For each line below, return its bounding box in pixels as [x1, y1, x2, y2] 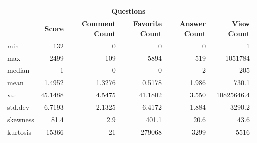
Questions [111, 5, 146, 16]
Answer [179, 18, 206, 29]
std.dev [7, 102, 30, 112]
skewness [7, 114, 34, 124]
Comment [82, 18, 116, 29]
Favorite [133, 18, 162, 29]
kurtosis [7, 126, 32, 137]
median [7, 65, 30, 75]
